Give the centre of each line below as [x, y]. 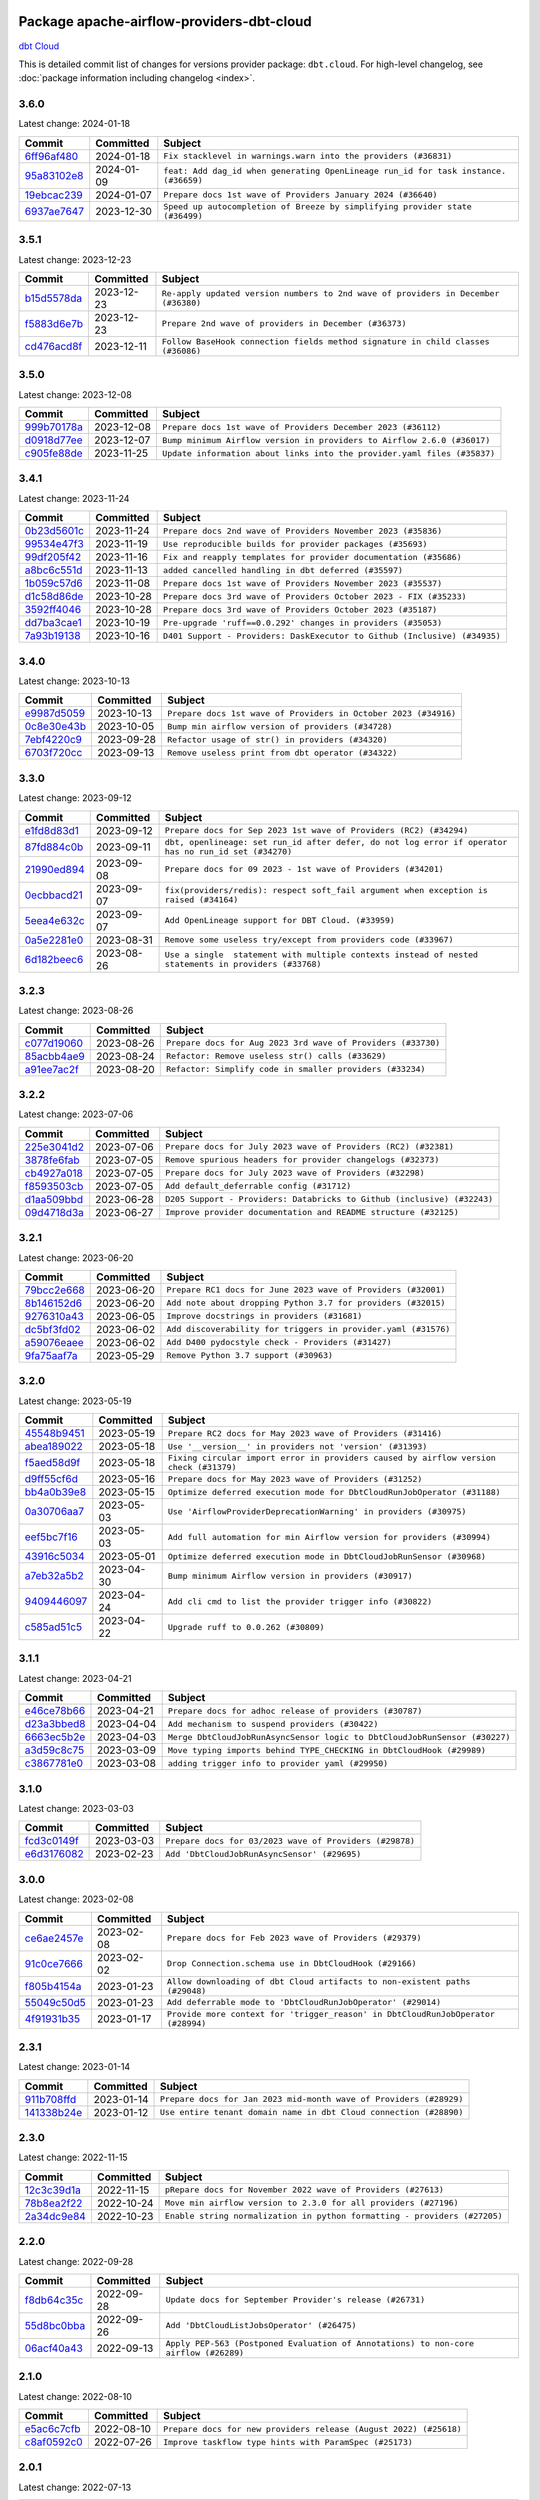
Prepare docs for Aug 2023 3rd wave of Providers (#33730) [303, 1043]
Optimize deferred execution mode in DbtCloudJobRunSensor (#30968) [327, 1556]
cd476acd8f [53, 346]
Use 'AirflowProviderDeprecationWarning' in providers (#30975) [317, 1511]
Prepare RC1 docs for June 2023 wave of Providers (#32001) [306, 1290]
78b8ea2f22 [53, 2203]
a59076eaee [54, 1342]
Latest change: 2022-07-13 [75, 2487]
